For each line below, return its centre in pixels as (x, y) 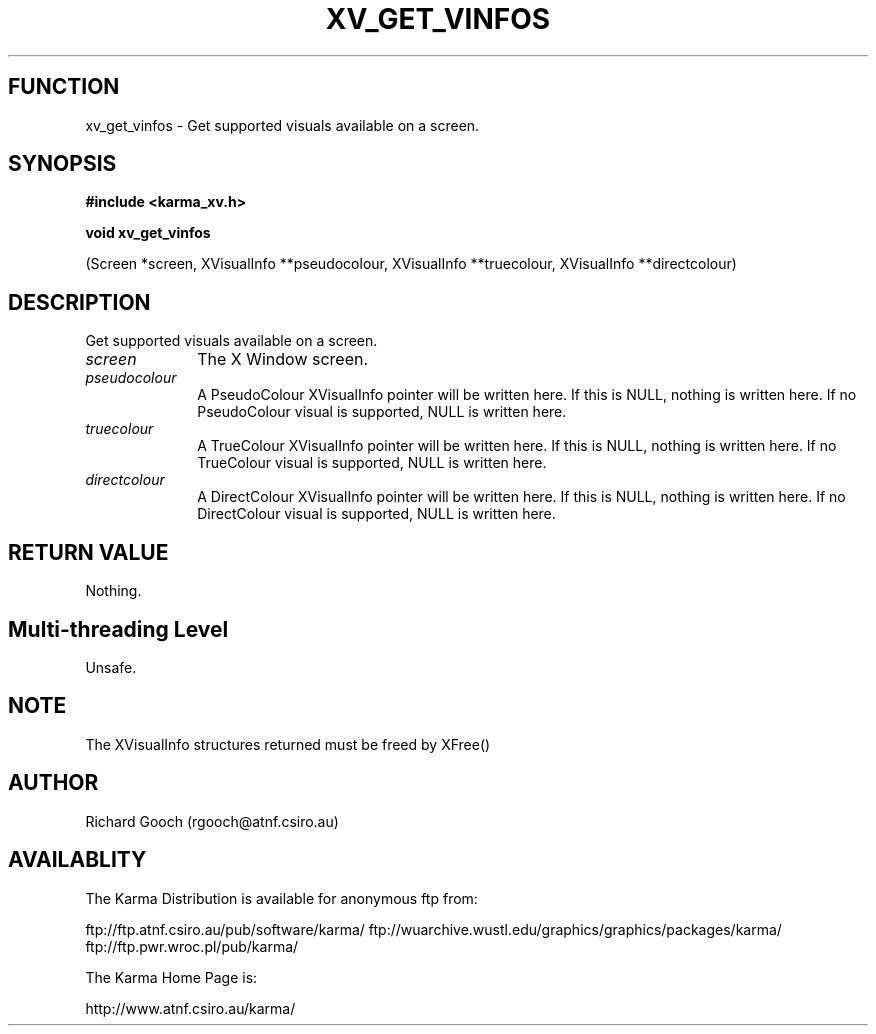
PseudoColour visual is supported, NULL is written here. (382, 412)
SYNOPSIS (62, 164)
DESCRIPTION (79, 302)
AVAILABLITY (77, 860)
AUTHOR (53, 783)
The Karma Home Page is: (171, 977)
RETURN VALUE (88, 552)
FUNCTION (64, 87)
